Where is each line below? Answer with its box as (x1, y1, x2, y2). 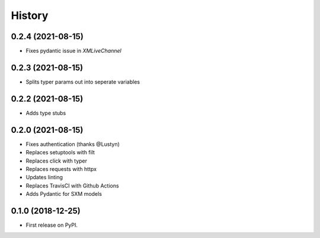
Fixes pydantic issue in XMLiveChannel (25, 47, 121, 55)
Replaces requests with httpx (25, 165, 97, 172)
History (11, 9, 49, 22)
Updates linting (25, 174, 63, 181)
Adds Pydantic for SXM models (25, 191, 102, 198)
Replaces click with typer (25, 157, 88, 164)
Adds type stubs (25, 109, 66, 116)
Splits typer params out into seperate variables (25, 78, 140, 85)
